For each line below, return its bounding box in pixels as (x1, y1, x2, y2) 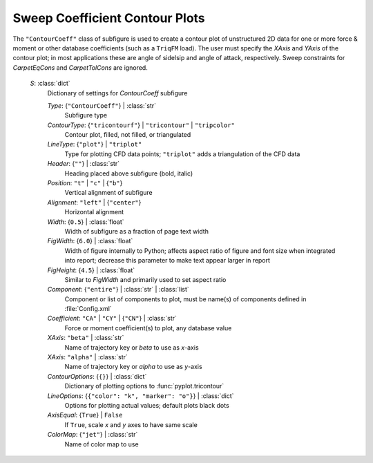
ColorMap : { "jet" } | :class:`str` (47, 431, 138, 439)
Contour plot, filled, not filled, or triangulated (64, 131, 191, 139)
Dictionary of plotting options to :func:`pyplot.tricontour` (64, 382, 224, 390)
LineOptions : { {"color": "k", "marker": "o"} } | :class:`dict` (47, 391, 234, 400)
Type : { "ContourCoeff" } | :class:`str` (47, 101, 157, 110)
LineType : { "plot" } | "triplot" (47, 140, 142, 149)
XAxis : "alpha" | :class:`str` (47, 353, 128, 361)
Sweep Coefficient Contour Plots (12, 10, 205, 26)
